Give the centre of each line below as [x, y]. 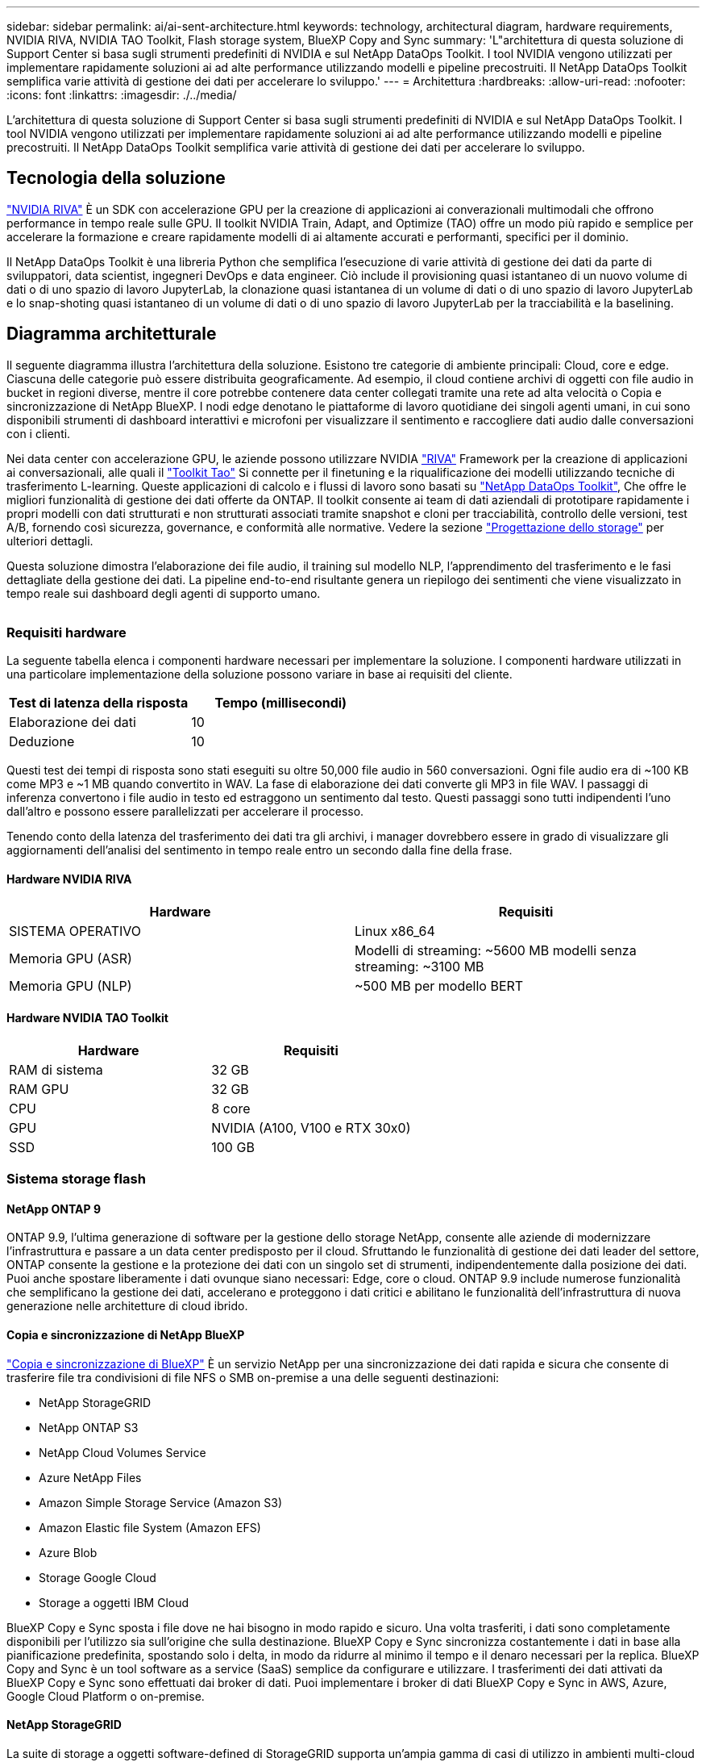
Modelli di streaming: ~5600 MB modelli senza [496, 950]
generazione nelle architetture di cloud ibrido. [127, 1306]
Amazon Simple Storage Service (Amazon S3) [160, 1502]
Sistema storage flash [76, 1179]
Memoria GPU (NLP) [71, 985]
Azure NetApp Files [90, 1477]
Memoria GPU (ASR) [71, 958]
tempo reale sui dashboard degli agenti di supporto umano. [164, 593]
